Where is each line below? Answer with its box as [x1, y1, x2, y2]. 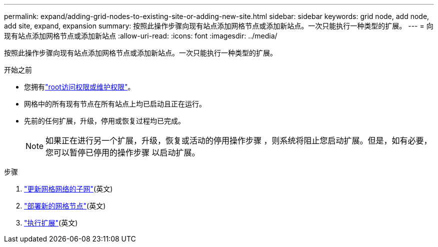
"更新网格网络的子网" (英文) [24, 184, 113, 193]
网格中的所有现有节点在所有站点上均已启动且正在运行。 [24, 99, 206, 108]
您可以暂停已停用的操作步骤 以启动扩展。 [45, 147, 200, 157]
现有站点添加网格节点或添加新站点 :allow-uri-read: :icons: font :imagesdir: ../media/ [4, 31, 277, 40]
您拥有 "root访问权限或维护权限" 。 [24, 82, 135, 91]
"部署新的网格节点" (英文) [24, 201, 106, 210]
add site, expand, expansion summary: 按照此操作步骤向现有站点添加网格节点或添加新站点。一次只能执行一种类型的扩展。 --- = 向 [4, 21, 433, 30]
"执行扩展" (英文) [24, 218, 78, 227]
